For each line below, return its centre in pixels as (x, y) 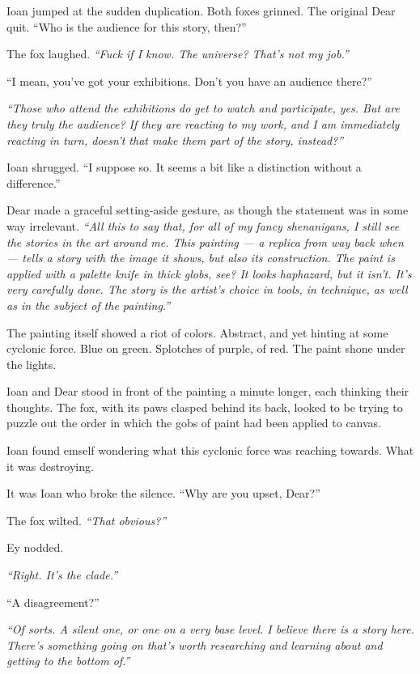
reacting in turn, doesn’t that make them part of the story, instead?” (175, 140)
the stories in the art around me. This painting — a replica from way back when (205, 242)
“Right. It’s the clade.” (62, 575)
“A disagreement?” (53, 602)
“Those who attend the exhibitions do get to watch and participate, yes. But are (203, 108)
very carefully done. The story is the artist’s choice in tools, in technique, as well (207, 289)
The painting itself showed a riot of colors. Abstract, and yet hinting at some (197, 332)
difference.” (34, 182)
